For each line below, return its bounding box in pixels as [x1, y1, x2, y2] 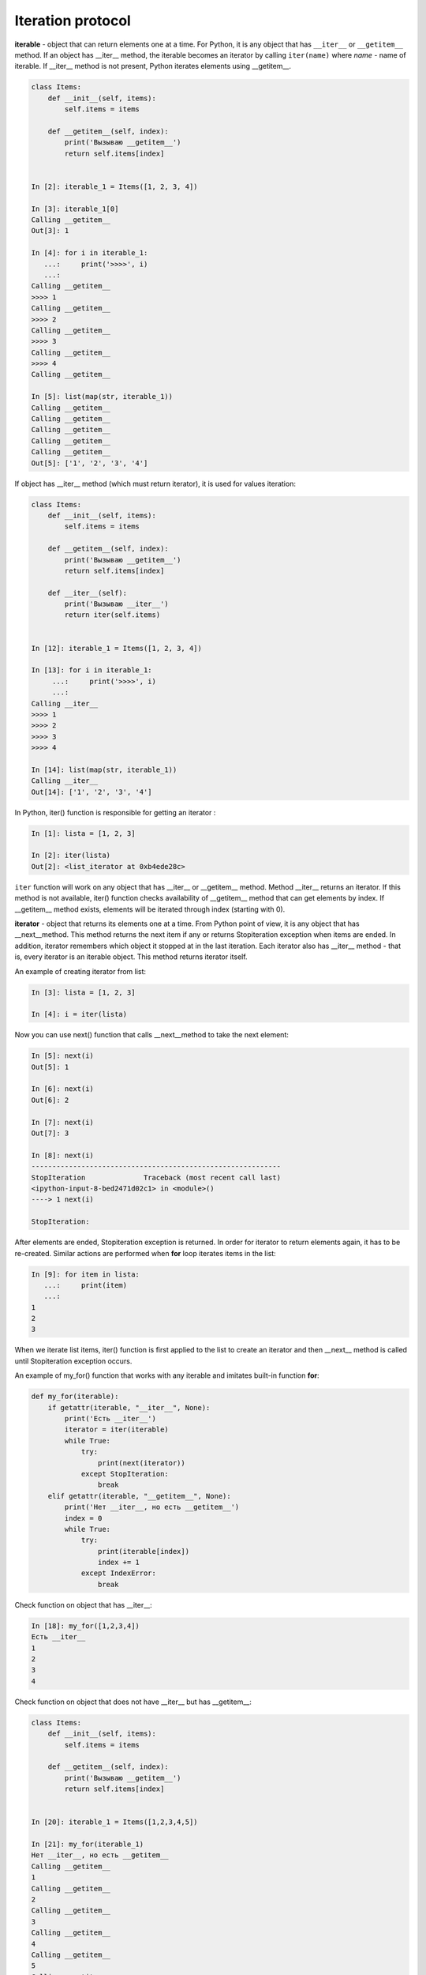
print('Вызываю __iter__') [64, 600, 169, 608]
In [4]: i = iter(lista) [31, 1010, 128, 1019]
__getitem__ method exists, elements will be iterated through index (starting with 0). [14, 905, 286, 914]
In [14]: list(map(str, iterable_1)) [31, 765, 177, 774]
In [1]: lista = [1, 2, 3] [31, 829, 136, 837]
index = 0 [64, 1514, 103, 1522]
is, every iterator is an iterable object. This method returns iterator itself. [14, 952, 248, 961]
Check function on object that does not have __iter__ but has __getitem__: [14, 1697, 252, 1706]
